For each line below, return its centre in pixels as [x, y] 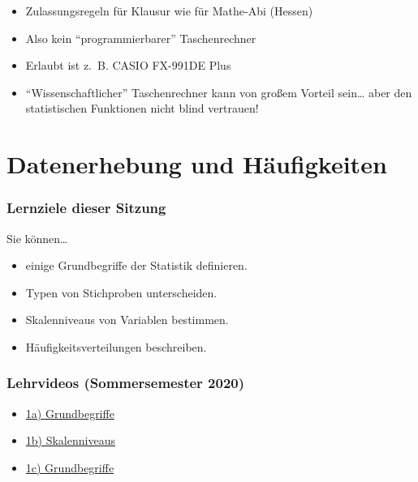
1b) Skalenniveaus [70, 440]
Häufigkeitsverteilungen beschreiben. [116, 346]
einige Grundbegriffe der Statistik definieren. [136, 265]
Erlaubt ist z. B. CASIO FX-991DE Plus [128, 65]
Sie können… [37, 238]
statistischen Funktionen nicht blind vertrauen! [142, 108]
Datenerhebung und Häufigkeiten [197, 164]
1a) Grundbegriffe [70, 413]
